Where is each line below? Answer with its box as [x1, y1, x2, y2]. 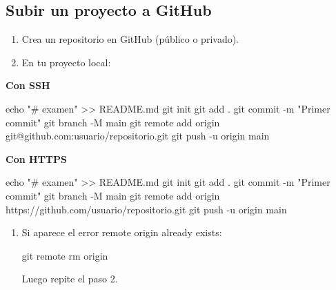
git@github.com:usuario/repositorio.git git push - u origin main [6, 128, 270, 143]
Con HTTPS [6, 151, 67, 166]
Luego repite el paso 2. [21, 271, 118, 286]
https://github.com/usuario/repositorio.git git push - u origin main [6, 202, 287, 216]
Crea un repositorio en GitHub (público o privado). [21, 32, 239, 46]
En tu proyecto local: [21, 55, 111, 69]
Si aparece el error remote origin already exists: [21, 225, 222, 240]
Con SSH [6, 78, 50, 93]
